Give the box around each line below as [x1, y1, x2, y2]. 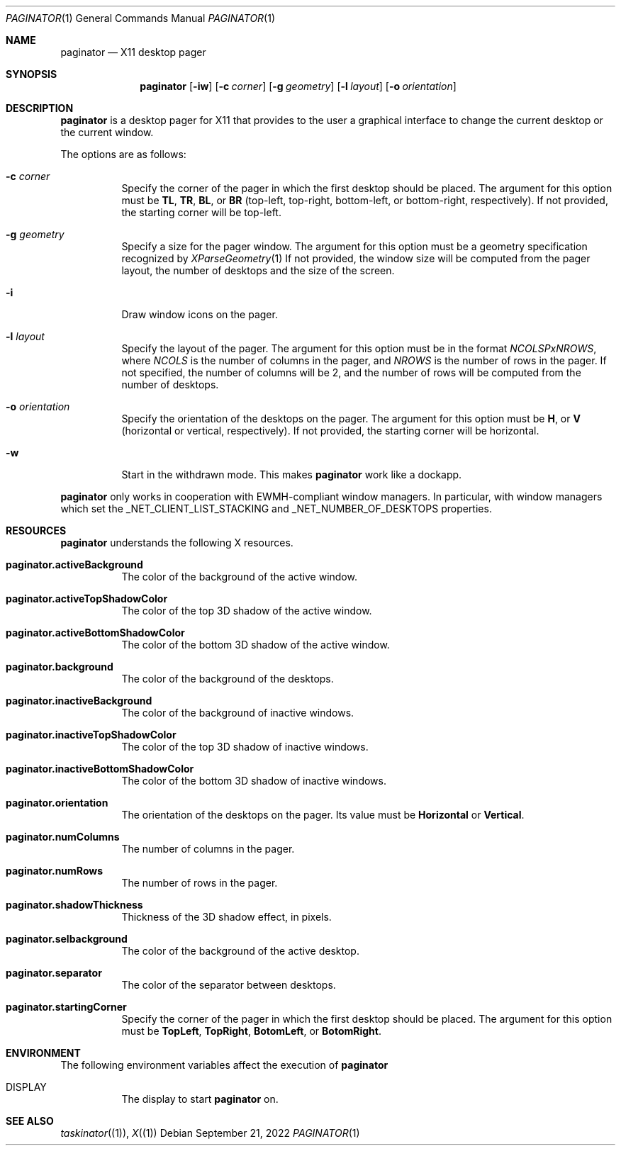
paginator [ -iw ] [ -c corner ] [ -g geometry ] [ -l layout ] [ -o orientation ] [140, 80, 457, 92]
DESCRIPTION [6, 102, 74, 114]
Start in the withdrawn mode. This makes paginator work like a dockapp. [121, 468, 462, 481]
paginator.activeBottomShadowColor [6, 627, 185, 639]
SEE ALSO [6, 1115, 54, 1127]
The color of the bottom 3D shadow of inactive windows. [121, 775, 386, 787]
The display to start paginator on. [121, 1093, 279, 1105]
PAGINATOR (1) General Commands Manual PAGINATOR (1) [6, 12, 276, 24]
